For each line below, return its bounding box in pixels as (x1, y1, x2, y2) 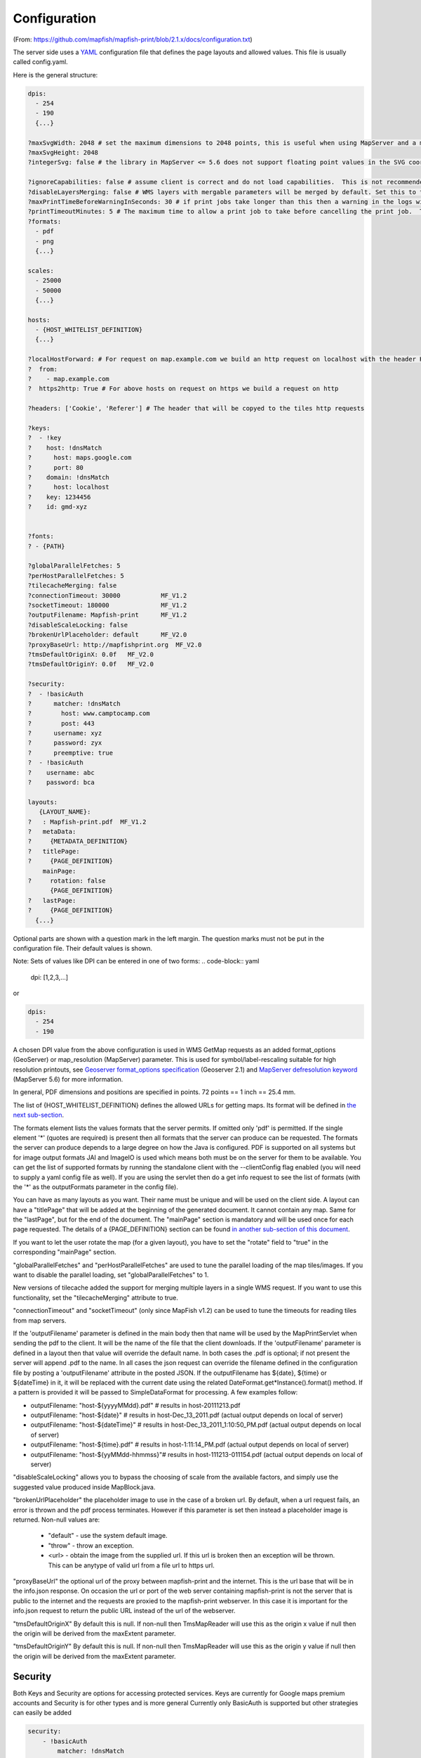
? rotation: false (27, 876, 106, 885)
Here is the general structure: (13, 70, 98, 79)
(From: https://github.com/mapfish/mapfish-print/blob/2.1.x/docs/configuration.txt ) (13, 35, 253, 44)
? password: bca (27, 778, 95, 787)
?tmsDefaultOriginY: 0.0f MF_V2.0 (27, 660, 154, 668)
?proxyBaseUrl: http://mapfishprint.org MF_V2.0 (27, 641, 202, 648)
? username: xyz (27, 729, 102, 738)
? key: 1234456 (27, 493, 91, 501)
